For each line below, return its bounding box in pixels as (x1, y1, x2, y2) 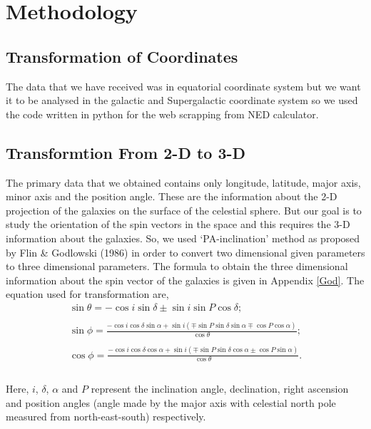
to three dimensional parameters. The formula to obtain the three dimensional (6, 259, 348, 274)
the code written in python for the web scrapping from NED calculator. (6, 106, 319, 121)
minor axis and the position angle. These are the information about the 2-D (6, 189, 337, 204)
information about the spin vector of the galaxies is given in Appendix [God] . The (6, 272, 365, 287)
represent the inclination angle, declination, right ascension (91, 381, 349, 396)
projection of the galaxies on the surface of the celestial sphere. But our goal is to (6, 202, 362, 217)
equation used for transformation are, (6, 286, 169, 301)
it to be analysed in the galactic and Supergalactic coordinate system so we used (6, 93, 358, 108)
